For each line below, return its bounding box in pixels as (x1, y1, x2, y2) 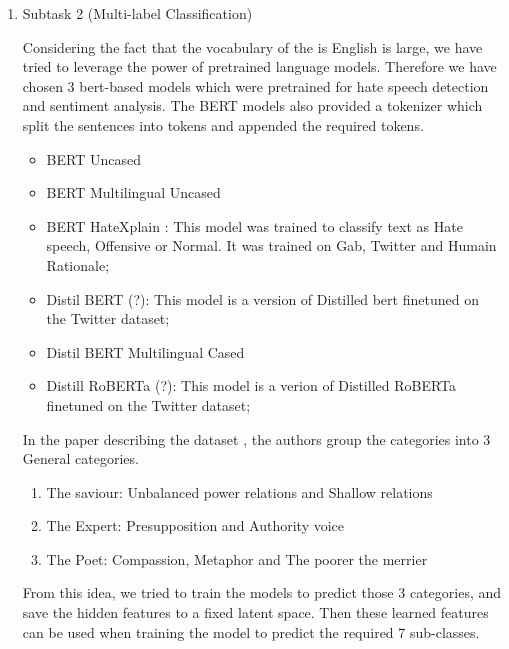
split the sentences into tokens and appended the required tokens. (22, 114, 424, 135)
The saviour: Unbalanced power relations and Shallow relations (46, 481, 433, 502)
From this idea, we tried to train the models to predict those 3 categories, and (22, 582, 502, 603)
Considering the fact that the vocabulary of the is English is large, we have (22, 36, 483, 57)
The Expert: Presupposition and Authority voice (46, 515, 345, 536)
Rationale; (46, 254, 110, 275)
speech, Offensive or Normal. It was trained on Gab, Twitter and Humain (46, 235, 497, 256)
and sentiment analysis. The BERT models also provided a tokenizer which (22, 95, 483, 116)
